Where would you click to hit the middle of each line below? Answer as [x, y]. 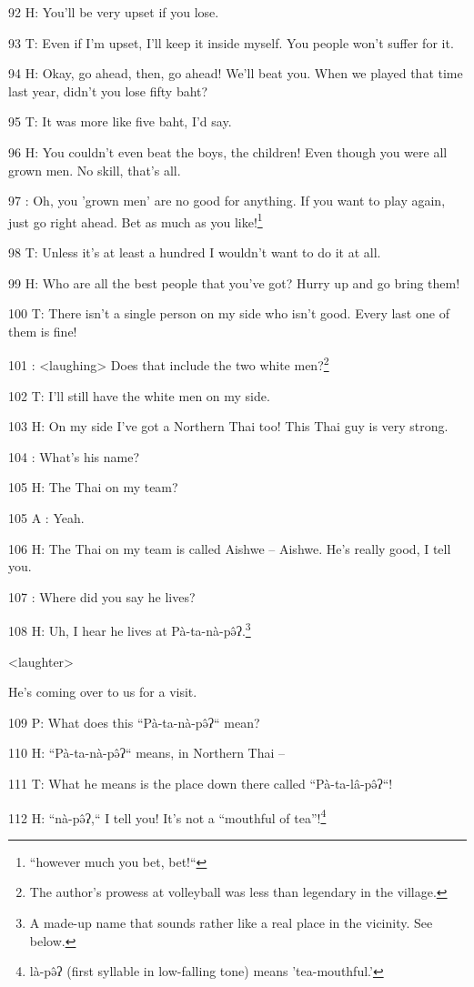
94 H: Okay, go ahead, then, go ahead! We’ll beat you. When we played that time [236, 73]
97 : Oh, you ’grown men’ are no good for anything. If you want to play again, [227, 201]
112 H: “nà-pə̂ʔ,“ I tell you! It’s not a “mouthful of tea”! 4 [167, 816]
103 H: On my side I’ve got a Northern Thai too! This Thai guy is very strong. [228, 426]
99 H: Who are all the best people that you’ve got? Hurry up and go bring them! [234, 282]
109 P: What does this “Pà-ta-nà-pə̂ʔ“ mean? [134, 722]
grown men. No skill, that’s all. [95, 170]
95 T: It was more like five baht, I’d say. [120, 121]
